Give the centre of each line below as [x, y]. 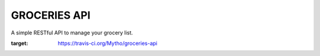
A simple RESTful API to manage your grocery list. [72, 33]
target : [20, 43]
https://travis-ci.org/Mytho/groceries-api [108, 43]
